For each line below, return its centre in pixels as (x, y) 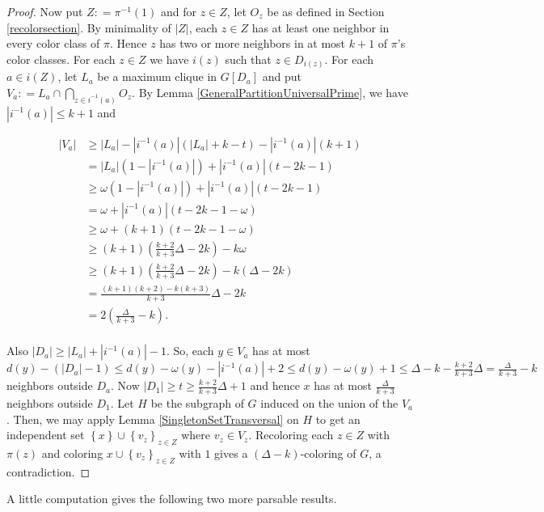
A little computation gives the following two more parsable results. (172, 499)
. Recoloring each (291, 435)
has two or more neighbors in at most (253, 43)
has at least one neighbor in (320, 27)
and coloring (72, 453)
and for (178, 11)
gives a (231, 453)
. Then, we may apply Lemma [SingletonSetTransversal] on (153, 419)
